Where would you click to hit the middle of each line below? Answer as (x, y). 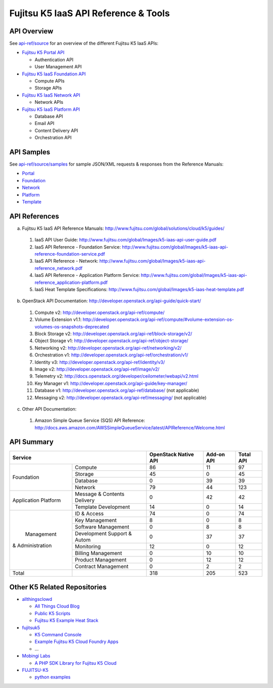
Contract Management (102, 566)
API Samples (30, 152)
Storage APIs (48, 88)
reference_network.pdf (59, 268)
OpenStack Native (172, 454)
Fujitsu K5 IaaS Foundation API (54, 74)
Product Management (101, 559)
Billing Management (99, 553)
